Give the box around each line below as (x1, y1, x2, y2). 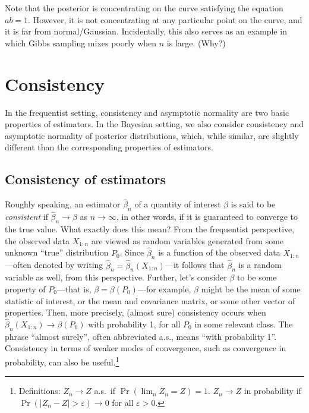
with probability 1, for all (88, 317, 181, 330)
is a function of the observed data (158, 246, 280, 258)
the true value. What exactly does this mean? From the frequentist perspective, (5, 223, 295, 235)
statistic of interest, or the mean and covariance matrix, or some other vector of (5, 294, 295, 307)
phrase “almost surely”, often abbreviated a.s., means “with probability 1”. (5, 330, 277, 342)
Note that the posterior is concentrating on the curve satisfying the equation (5, 2, 283, 14)
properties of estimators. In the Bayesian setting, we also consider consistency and (5, 118, 304, 130)
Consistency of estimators (5, 170, 166, 188)
